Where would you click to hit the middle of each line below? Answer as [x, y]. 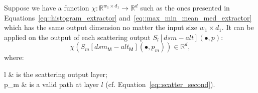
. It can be [238, 27]
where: [14, 57]
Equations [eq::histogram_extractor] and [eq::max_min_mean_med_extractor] [128, 17]
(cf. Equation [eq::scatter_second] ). [160, 84]
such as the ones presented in [185, 7]
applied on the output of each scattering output [77, 37]
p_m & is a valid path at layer [51, 84]
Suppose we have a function [47, 7]
